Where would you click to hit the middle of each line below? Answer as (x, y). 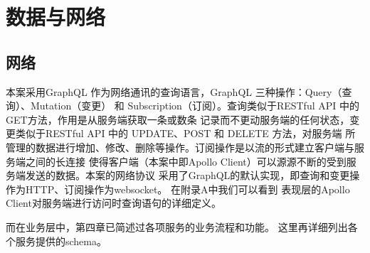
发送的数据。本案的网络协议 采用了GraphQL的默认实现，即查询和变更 (187, 175)
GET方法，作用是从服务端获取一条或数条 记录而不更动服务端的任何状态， (178, 119)
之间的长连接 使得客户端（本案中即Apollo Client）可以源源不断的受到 (186, 161)
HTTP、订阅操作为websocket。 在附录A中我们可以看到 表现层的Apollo (187, 189)
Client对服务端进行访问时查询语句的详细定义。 (113, 203)
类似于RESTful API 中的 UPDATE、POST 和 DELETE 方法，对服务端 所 (185, 133)
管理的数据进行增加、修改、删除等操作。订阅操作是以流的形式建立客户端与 (180, 147)
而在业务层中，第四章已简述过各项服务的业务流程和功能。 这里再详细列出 (177, 226)
